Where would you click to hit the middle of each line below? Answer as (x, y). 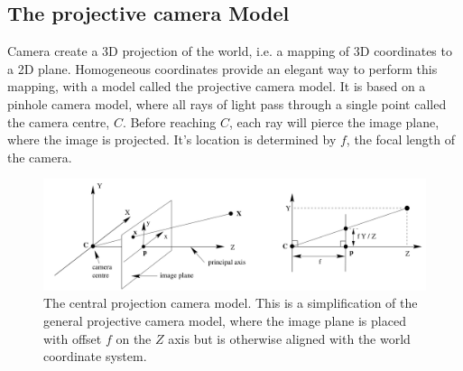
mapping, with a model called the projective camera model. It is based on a (217, 86)
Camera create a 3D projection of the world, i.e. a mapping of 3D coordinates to (230, 51)
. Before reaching (169, 121)
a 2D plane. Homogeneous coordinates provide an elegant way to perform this (222, 68)
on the (134, 338)
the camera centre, (59, 121)
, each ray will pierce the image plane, (334, 121)
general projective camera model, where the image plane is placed (225, 320)
